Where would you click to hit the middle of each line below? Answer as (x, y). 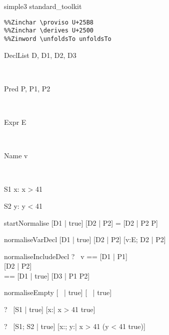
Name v (16, 156)
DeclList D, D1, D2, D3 (40, 55)
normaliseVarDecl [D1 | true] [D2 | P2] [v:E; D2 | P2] (85, 239)
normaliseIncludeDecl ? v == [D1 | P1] (66, 256)
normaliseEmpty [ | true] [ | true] (58, 292)
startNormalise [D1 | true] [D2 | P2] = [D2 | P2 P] (81, 222)
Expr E (15, 122)
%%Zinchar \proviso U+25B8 (49, 22)
